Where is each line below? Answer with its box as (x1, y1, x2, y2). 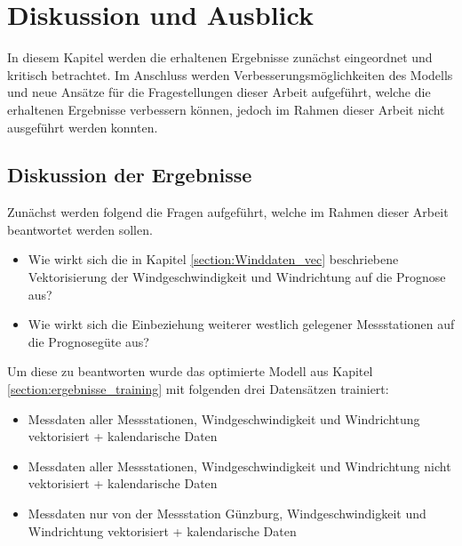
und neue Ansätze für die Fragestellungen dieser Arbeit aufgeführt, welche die (7, 83, 431, 101)
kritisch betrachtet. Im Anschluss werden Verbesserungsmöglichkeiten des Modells (7, 65, 453, 84)
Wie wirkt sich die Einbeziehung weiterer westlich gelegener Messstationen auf (28, 315, 455, 333)
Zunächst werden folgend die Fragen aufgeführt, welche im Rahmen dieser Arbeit (7, 203, 449, 221)
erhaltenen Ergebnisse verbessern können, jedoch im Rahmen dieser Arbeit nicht (7, 100, 445, 118)
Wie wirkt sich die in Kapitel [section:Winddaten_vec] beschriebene (28, 250, 399, 269)
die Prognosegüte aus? (28, 332, 149, 350)
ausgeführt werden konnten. (7, 117, 158, 136)
